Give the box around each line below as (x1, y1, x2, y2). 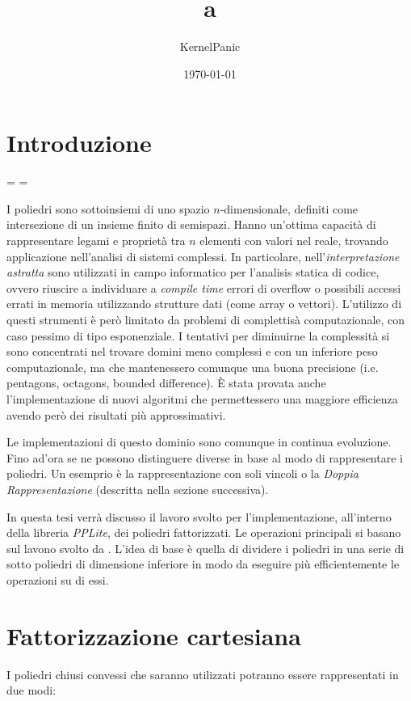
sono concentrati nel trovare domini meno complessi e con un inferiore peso (6, 343, 378, 360)
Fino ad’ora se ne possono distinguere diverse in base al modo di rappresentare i (6, 449, 403, 466)
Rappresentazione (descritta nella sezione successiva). (6, 480, 269, 497)
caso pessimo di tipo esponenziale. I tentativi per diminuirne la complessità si (6, 327, 390, 344)
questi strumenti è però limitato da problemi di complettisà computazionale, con (6, 311, 405, 327)
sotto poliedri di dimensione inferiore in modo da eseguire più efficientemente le (6, 555, 400, 572)
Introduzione (6, 126, 152, 159)
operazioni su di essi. (6, 571, 109, 588)
